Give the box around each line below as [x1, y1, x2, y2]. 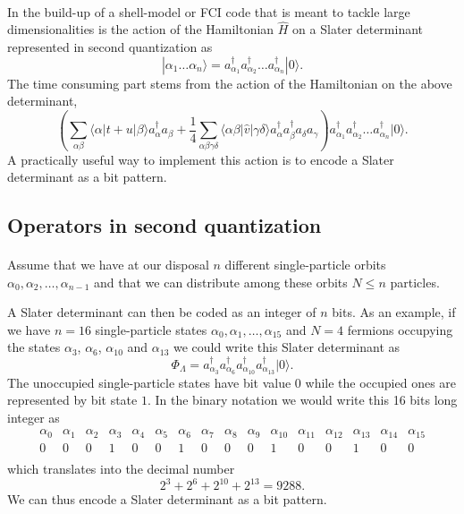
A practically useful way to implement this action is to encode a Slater [7, 150, 394, 168]
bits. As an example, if [332, 303, 456, 321]
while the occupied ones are [305, 373, 457, 391]
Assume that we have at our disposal [7, 255, 209, 274]
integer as [7, 407, 60, 426]
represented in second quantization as [7, 38, 213, 56]
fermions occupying [347, 320, 453, 338]
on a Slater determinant [292, 20, 424, 39]
